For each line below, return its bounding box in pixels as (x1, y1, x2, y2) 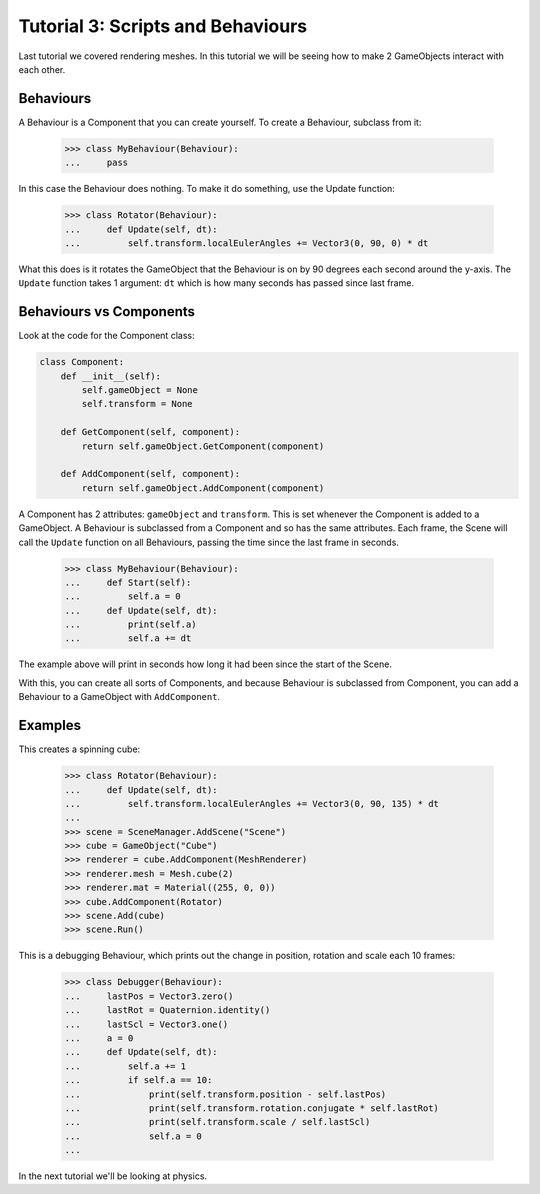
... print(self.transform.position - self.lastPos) (64, 1088, 387, 1100)
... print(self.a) (64, 619, 197, 630)
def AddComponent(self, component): (60, 468, 240, 480)
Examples (18, 717, 82, 734)
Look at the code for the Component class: (18, 330, 195, 342)
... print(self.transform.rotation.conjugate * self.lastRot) (64, 1102, 440, 1114)
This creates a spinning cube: (18, 743, 141, 755)
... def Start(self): (64, 576, 192, 588)
